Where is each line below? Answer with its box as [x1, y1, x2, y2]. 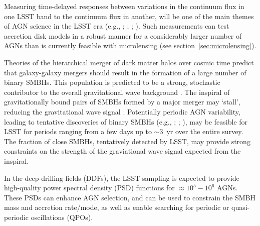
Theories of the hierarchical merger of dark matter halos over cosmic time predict [4, 57, 254, 67]
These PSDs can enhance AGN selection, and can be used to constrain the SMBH [4, 192, 255, 202]
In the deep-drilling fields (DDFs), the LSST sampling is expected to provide [4, 172, 239, 183]
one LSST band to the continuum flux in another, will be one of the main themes [4, 11, 254, 21]
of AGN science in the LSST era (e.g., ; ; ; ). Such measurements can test [4, 21, 229, 31]
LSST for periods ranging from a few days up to [4, 126, 152, 137]
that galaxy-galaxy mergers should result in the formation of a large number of [4, 67, 246, 77]
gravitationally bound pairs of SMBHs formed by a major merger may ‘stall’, [4, 96, 240, 107]
